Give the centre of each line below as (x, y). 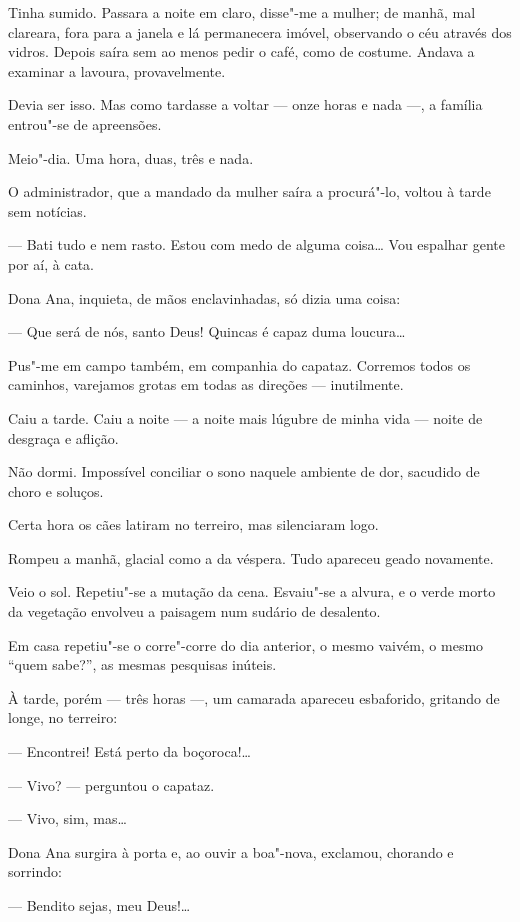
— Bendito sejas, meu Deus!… (99, 905)
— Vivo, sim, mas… (67, 818)
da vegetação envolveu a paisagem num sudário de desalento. (194, 611)
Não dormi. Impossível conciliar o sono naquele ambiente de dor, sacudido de (244, 471)
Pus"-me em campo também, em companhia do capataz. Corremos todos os (239, 364)
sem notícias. (47, 210)
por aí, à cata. (51, 263)
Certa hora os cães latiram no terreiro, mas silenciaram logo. (193, 524)
